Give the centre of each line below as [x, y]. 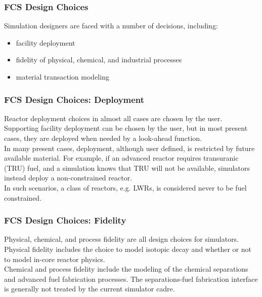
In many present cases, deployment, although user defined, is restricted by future [129, 148]
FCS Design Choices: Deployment [74, 99]
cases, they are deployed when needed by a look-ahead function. [103, 138]
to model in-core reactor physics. [55, 259]
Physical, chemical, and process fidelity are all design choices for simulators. [122, 239]
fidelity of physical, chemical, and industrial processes [99, 60]
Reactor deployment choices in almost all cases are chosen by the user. [113, 118]
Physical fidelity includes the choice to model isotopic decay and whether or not [128, 249]
